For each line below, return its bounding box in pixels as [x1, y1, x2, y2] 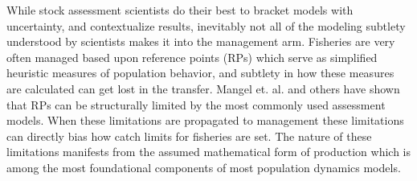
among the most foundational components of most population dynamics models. [6, 158, 401, 175]
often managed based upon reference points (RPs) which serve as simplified [6, 48, 378, 65]
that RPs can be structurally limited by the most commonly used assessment [6, 96, 386, 113]
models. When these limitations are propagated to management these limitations [6, 112, 404, 129]
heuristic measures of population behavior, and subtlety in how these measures [6, 64, 395, 81]
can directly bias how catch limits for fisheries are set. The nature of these [6, 127, 372, 144]
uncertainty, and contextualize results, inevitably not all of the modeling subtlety [6, 17, 406, 34]
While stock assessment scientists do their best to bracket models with [6, 2, 354, 18]
